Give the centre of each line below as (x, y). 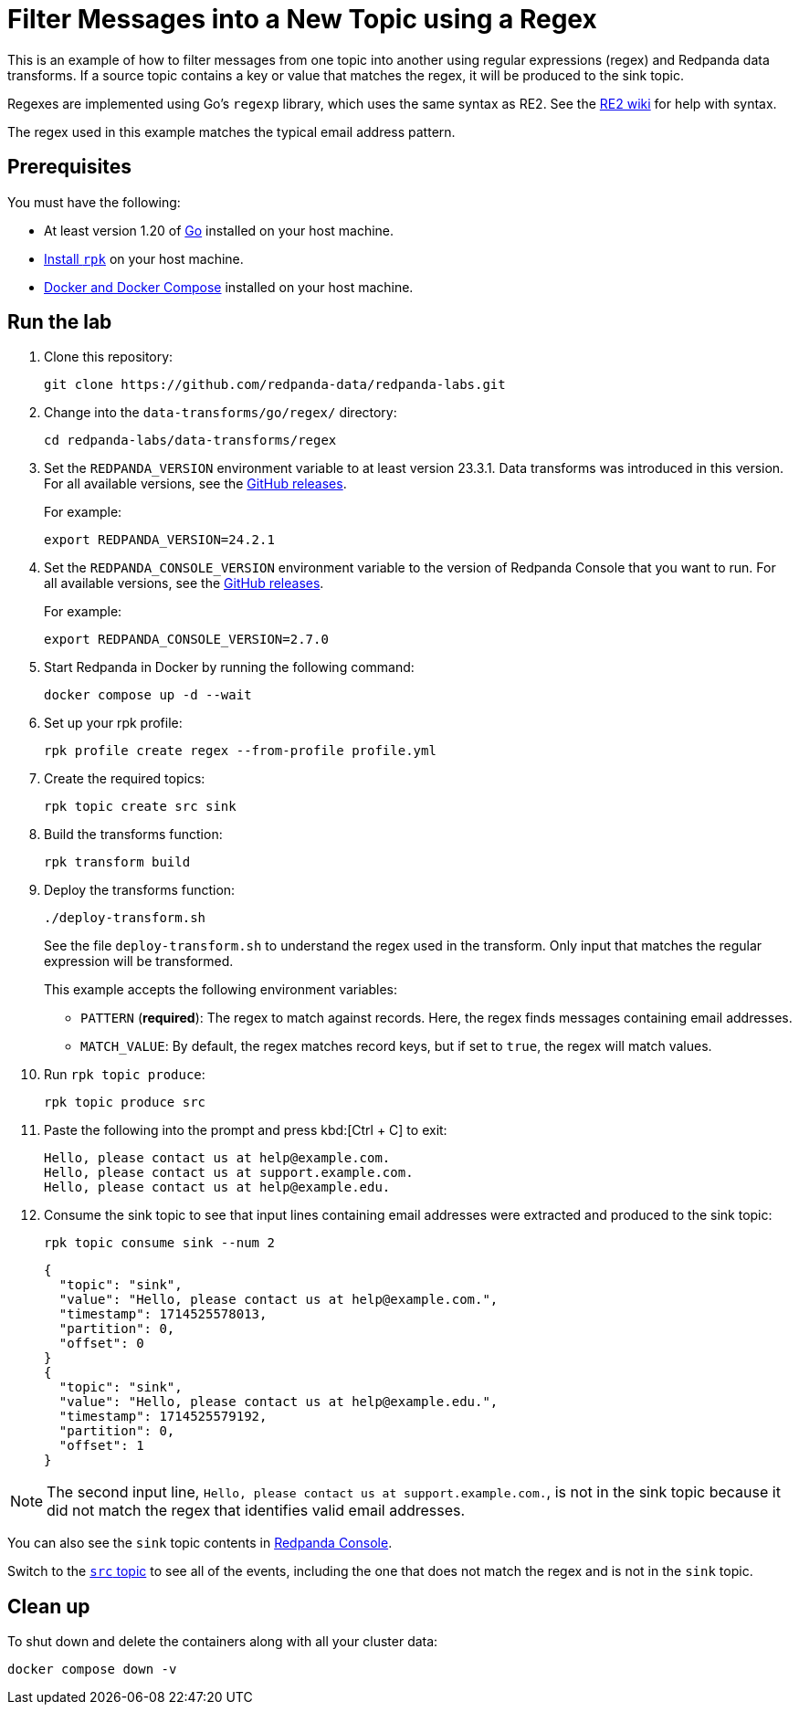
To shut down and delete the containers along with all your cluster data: (223, 1642)
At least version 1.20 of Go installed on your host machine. (219, 230)
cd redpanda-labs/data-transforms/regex (190, 441)
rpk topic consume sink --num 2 (159, 1243)
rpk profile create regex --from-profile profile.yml (240, 751)
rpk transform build (117, 862)
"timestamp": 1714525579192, (163, 1417)
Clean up (49, 1606)
